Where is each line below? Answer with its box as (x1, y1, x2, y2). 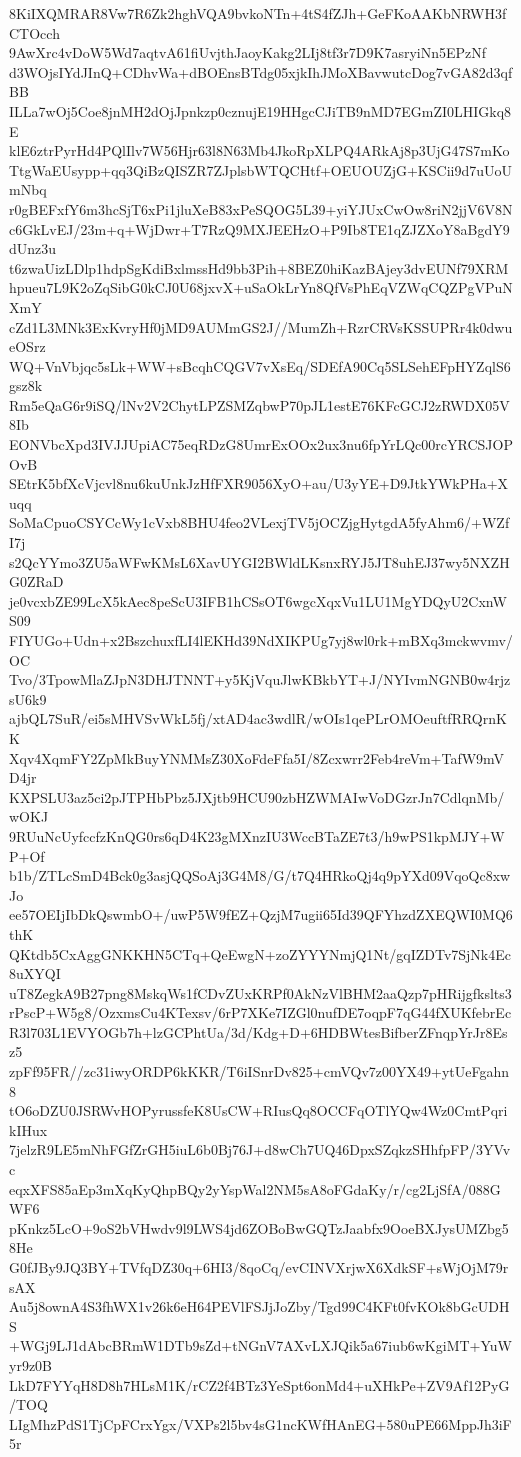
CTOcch (9, 22, 60, 43)
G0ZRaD (9, 571, 64, 592)
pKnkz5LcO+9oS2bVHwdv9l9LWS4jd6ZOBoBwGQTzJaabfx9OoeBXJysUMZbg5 (9, 1217, 509, 1238)
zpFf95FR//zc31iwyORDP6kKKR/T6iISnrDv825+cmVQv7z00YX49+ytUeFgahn (9, 1061, 510, 1082)
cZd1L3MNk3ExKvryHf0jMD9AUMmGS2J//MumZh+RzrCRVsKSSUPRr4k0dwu (9, 316, 513, 337)
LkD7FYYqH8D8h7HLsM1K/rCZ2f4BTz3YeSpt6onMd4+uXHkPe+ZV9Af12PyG (9, 1374, 510, 1395)
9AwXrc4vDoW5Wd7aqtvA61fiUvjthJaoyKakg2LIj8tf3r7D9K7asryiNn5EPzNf (9, 42, 487, 63)
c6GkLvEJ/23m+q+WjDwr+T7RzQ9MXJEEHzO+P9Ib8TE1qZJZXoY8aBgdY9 (9, 218, 510, 239)
